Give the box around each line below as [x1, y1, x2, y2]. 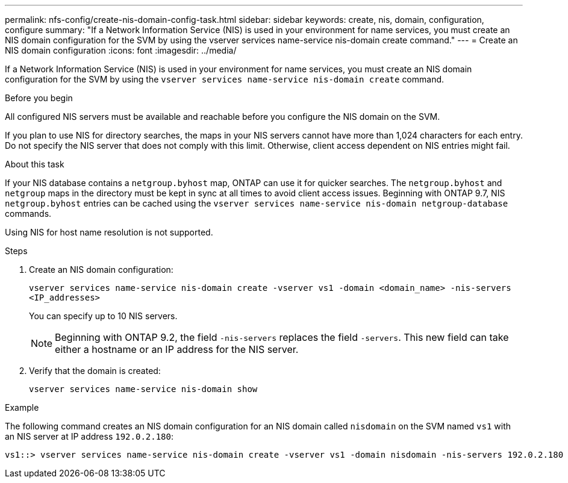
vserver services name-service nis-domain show [29, 384, 258, 394]
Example [5, 402, 39, 413]
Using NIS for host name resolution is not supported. [5, 227, 213, 237]
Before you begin [5, 93, 73, 103]
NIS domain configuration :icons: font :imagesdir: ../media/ [5, 45, 237, 55]
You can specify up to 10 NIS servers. [29, 311, 178, 321]
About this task [5, 159, 64, 169]
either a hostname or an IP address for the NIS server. [55, 343, 299, 355]
